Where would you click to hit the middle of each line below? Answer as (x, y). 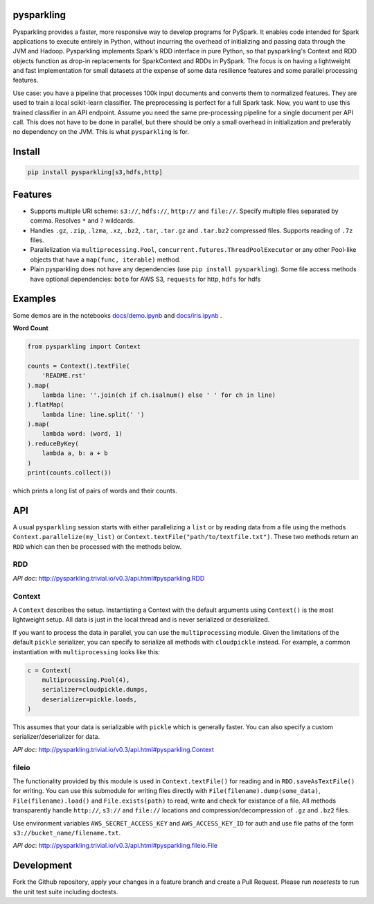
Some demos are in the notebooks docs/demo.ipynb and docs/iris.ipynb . (117, 315)
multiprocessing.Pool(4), (86, 680)
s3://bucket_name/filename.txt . (67, 833)
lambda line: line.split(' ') (93, 414)
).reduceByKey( (53, 443)
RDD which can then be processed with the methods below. (97, 546)
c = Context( (50, 670)
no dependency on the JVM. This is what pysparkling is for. (101, 132)
